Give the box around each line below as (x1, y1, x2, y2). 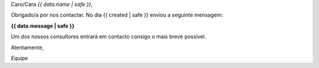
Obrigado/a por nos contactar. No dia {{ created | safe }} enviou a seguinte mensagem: (11, 12, 223, 19)
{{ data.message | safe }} (11, 22, 75, 29)
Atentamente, (11, 44, 44, 51)
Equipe (11, 55, 28, 62)
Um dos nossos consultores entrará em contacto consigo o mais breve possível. (11, 33, 206, 40)
